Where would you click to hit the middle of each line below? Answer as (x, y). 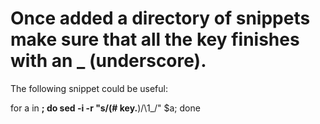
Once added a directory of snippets (160, 18)
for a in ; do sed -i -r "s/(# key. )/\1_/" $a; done (105, 108)
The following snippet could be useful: (89, 88)
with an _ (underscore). (108, 61)
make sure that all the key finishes (155, 39)
